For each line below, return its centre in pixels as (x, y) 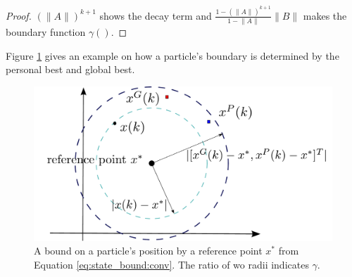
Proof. (19, 15)
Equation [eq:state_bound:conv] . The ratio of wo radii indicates (171, 265)
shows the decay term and (156, 15)
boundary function (46, 32)
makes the (325, 15)
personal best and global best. (70, 69)
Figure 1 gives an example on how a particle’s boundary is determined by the (172, 55)
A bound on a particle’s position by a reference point (148, 251)
